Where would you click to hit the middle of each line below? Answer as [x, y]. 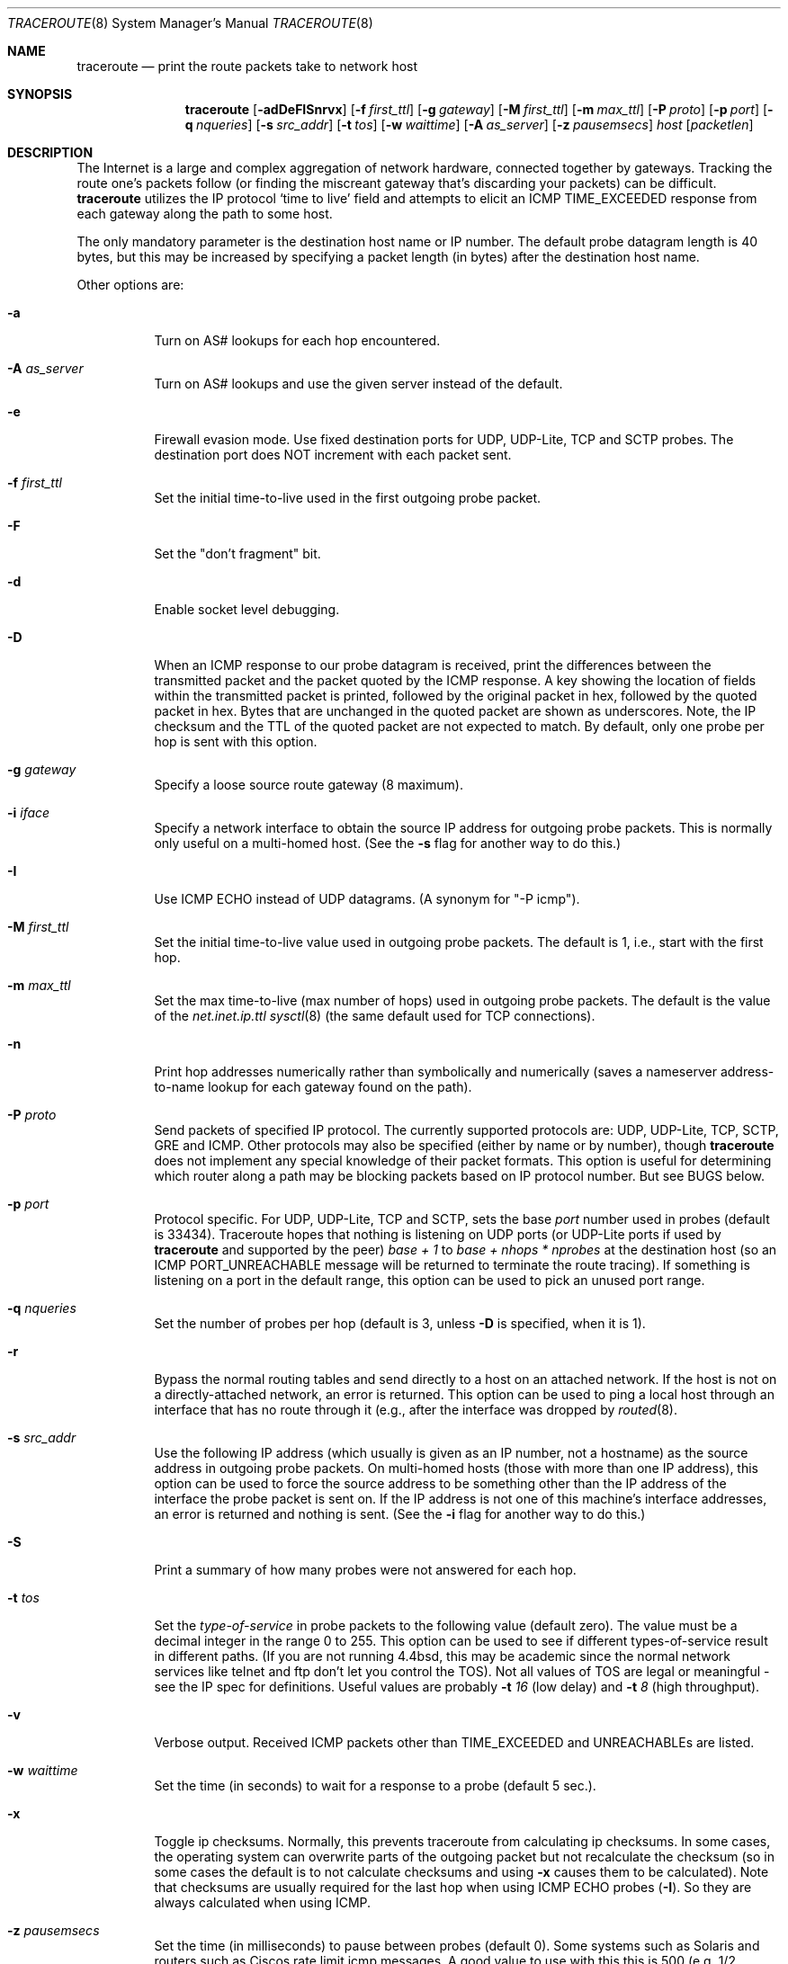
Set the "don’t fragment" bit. [237, 553]
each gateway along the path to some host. [205, 214]
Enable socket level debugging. [247, 609]
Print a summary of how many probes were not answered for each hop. [365, 1570]
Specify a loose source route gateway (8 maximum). [309, 785]
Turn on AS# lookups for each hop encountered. [297, 340]
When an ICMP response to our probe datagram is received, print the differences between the [433, 665]
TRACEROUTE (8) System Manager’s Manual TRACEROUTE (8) [190, 23]
